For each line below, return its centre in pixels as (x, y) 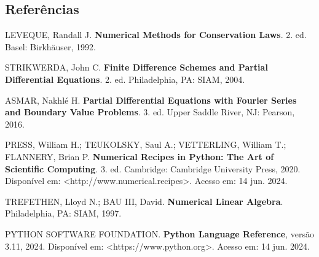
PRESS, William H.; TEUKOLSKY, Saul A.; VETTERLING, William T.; (146, 144)
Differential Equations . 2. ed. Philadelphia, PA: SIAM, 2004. (125, 79)
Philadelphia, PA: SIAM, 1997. (63, 213)
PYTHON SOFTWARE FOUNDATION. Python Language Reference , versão (160, 233)
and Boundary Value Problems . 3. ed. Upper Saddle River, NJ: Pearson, (150, 112)
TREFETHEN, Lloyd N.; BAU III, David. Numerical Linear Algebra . (144, 201)
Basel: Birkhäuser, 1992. (51, 46)
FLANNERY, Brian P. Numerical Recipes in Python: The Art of (140, 156)
